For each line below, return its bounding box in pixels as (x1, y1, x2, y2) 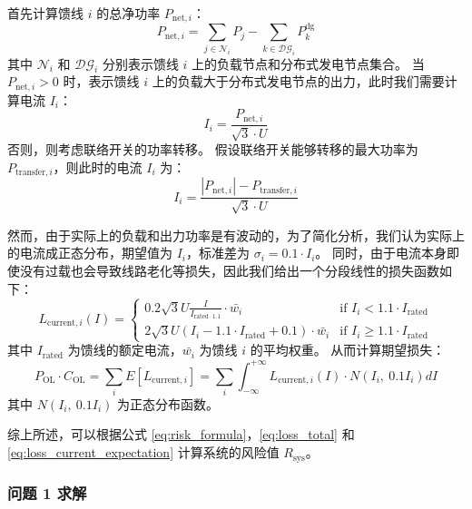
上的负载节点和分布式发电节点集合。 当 (192, 54, 425, 73)
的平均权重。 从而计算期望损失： (250, 340, 446, 359)
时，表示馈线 (63, 72, 140, 91)
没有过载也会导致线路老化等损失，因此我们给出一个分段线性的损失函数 (19, 260, 439, 279)
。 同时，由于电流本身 (315, 243, 447, 262)
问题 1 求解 (7, 482, 87, 504)
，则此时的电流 (53, 157, 143, 176)
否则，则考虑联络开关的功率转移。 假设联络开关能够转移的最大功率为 (7, 140, 418, 159)
